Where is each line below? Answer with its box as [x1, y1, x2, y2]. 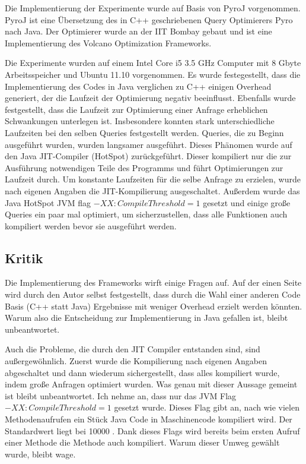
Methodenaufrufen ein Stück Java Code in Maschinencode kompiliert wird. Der [5, 413, 292, 425]
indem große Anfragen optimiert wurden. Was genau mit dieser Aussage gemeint [5, 378, 298, 390]
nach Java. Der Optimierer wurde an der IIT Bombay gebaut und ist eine [5, 25, 272, 37]
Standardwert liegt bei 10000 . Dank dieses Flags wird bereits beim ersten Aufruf [5, 424, 300, 437]
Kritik [5, 248, 43, 267]
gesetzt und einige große [203, 196, 291, 209]
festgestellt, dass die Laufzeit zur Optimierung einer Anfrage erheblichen [5, 103, 268, 115]
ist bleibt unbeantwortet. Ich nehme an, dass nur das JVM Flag [5, 389, 237, 402]
